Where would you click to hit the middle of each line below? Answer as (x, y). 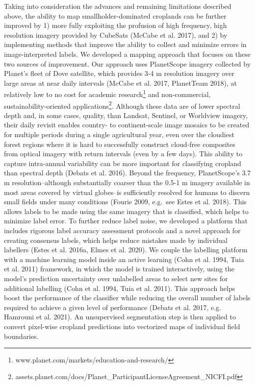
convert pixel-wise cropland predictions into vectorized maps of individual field (122, 326)
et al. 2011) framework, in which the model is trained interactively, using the (119, 269)
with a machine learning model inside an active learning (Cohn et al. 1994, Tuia (124, 259)
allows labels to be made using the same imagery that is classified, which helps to (126, 211)
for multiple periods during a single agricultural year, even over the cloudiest (119, 134)
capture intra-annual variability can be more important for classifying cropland (123, 163)
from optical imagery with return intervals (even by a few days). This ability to (123, 154)
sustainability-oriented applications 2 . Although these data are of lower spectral (122, 105)
